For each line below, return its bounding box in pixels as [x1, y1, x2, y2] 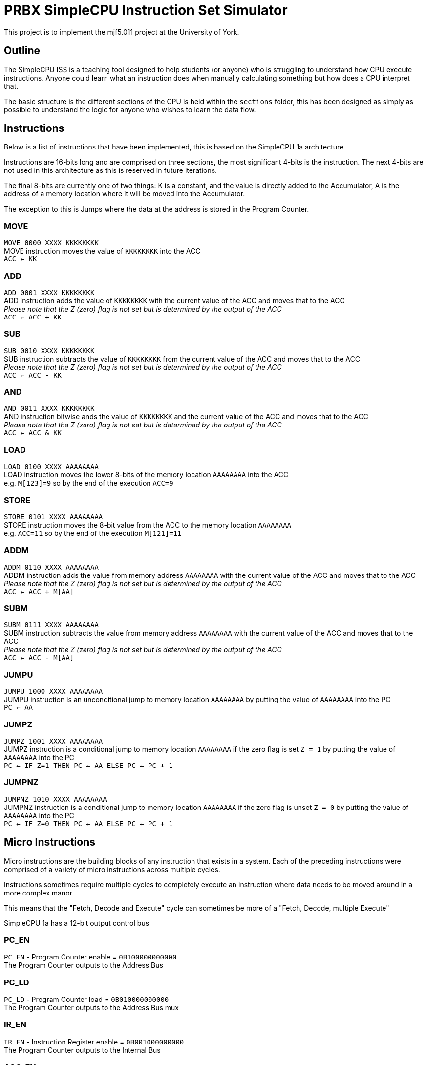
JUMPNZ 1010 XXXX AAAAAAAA [4, 795, 107, 803]
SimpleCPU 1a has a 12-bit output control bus [4, 918, 149, 927]
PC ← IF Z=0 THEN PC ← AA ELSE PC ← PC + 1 [4, 819, 173, 828]
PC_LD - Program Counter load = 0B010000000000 [4, 995, 169, 1004]
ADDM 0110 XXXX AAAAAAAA [4, 563, 99, 571]
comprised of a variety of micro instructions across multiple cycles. [4, 865, 220, 873]
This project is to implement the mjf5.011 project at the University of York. [4, 27, 239, 36]
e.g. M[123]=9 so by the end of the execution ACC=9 [4, 479, 173, 488]
